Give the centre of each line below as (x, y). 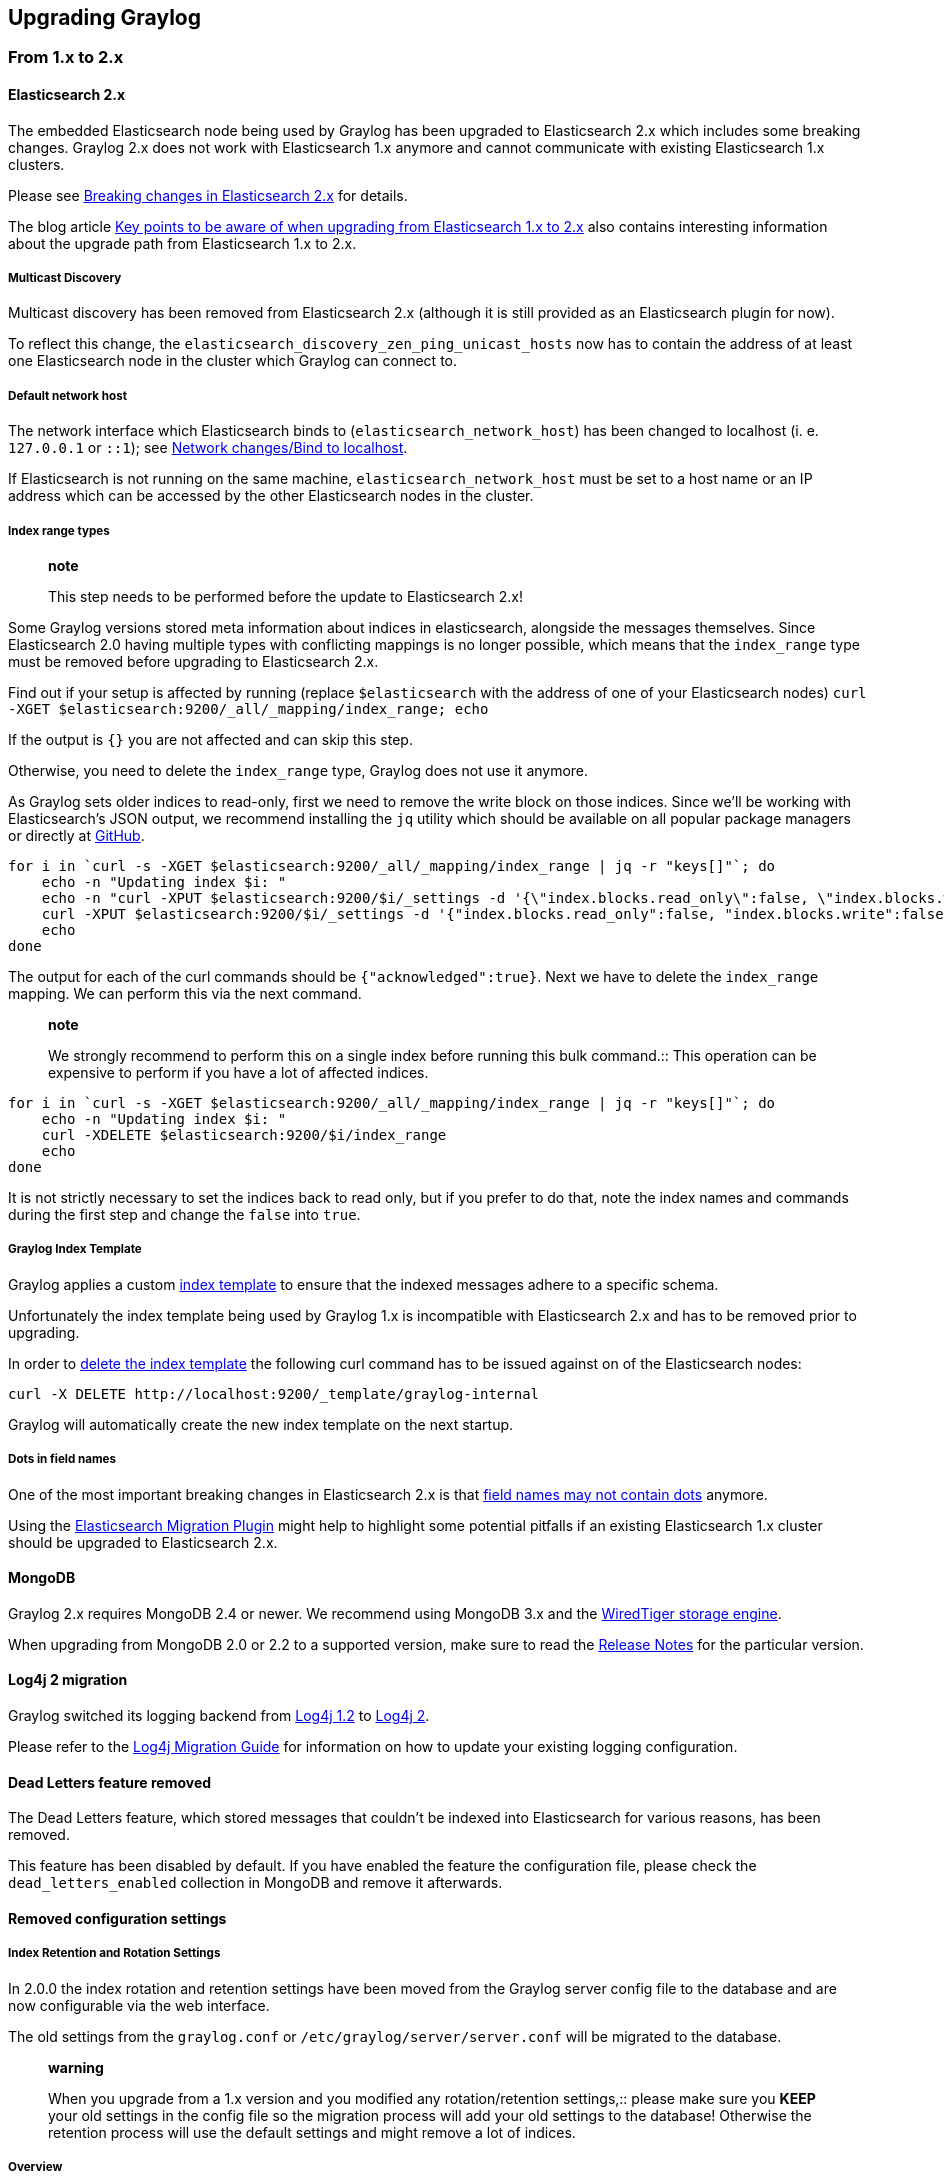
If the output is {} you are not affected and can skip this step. (210, 739)
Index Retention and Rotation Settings (114, 1953)
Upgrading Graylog (104, 17)
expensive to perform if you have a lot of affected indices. (238, 1072)
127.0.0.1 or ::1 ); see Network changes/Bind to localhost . (208, 448)
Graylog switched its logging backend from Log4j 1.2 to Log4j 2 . (219, 1715)
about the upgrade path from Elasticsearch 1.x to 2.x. (182, 243)
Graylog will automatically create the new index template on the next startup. (261, 1424)
